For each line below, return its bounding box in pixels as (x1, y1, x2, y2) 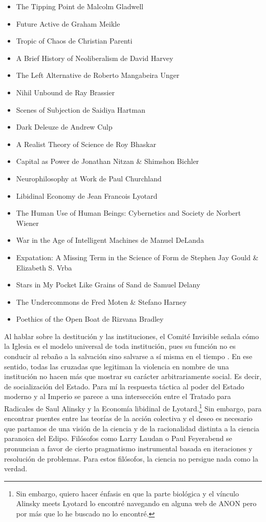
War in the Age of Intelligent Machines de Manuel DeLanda (16, 235, 204, 245)
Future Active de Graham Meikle (16, 18, 120, 29)
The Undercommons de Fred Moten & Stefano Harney (16, 296, 187, 307)
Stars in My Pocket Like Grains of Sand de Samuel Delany (16, 279, 201, 290)
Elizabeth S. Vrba (16, 262, 72, 273)
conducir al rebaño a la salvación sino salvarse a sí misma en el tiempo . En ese (4, 351, 252, 362)
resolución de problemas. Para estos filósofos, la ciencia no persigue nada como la (4, 453, 258, 464)
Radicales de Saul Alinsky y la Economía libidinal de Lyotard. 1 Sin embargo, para (4, 402, 262, 413)
